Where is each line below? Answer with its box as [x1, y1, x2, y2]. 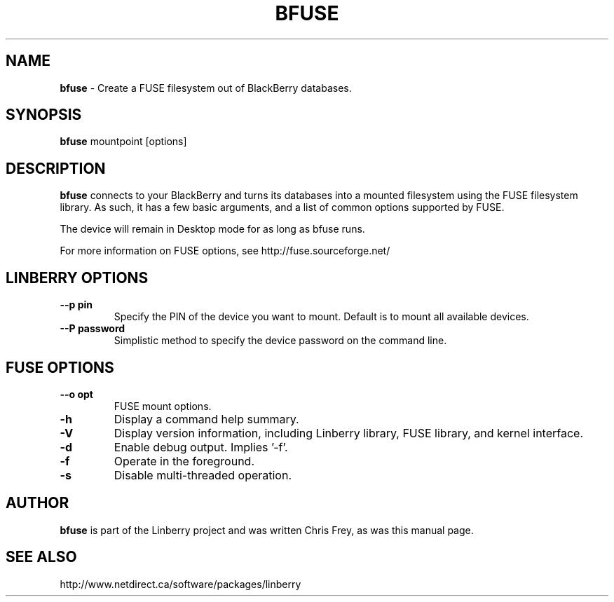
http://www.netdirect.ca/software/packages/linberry [60, 577, 301, 590]
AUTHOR [6, 494, 69, 512]
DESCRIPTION [6, 159, 106, 177]
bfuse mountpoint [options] [60, 135, 187, 148]
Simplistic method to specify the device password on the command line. [114, 334, 447, 347]
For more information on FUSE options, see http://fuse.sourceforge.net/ [60, 245, 390, 257]
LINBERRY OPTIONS [6, 268, 149, 287]
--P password [60, 322, 125, 335]
